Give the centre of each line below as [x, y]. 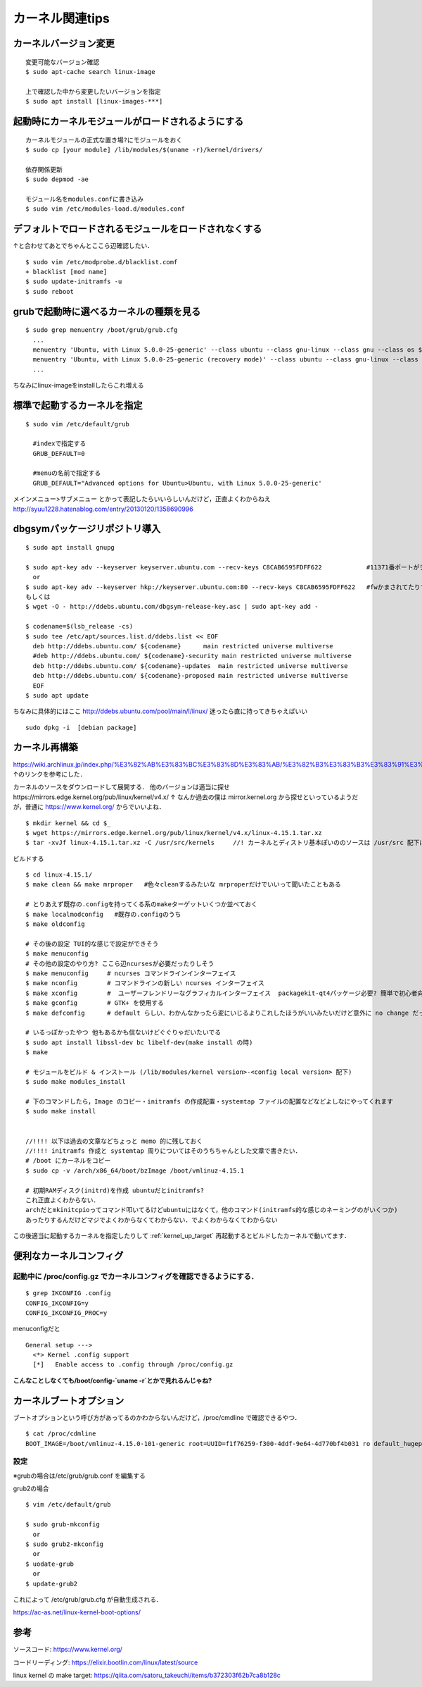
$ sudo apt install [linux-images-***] [94, 101]
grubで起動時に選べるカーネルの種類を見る [107, 311]
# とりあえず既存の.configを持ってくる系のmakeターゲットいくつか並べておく [142, 904]
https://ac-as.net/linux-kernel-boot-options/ [77, 1612]
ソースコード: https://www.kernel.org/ [68, 1650]
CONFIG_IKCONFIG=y [57, 1303]
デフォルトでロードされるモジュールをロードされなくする [138, 229]
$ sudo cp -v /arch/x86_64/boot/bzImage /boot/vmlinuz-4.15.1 [135, 1170]
